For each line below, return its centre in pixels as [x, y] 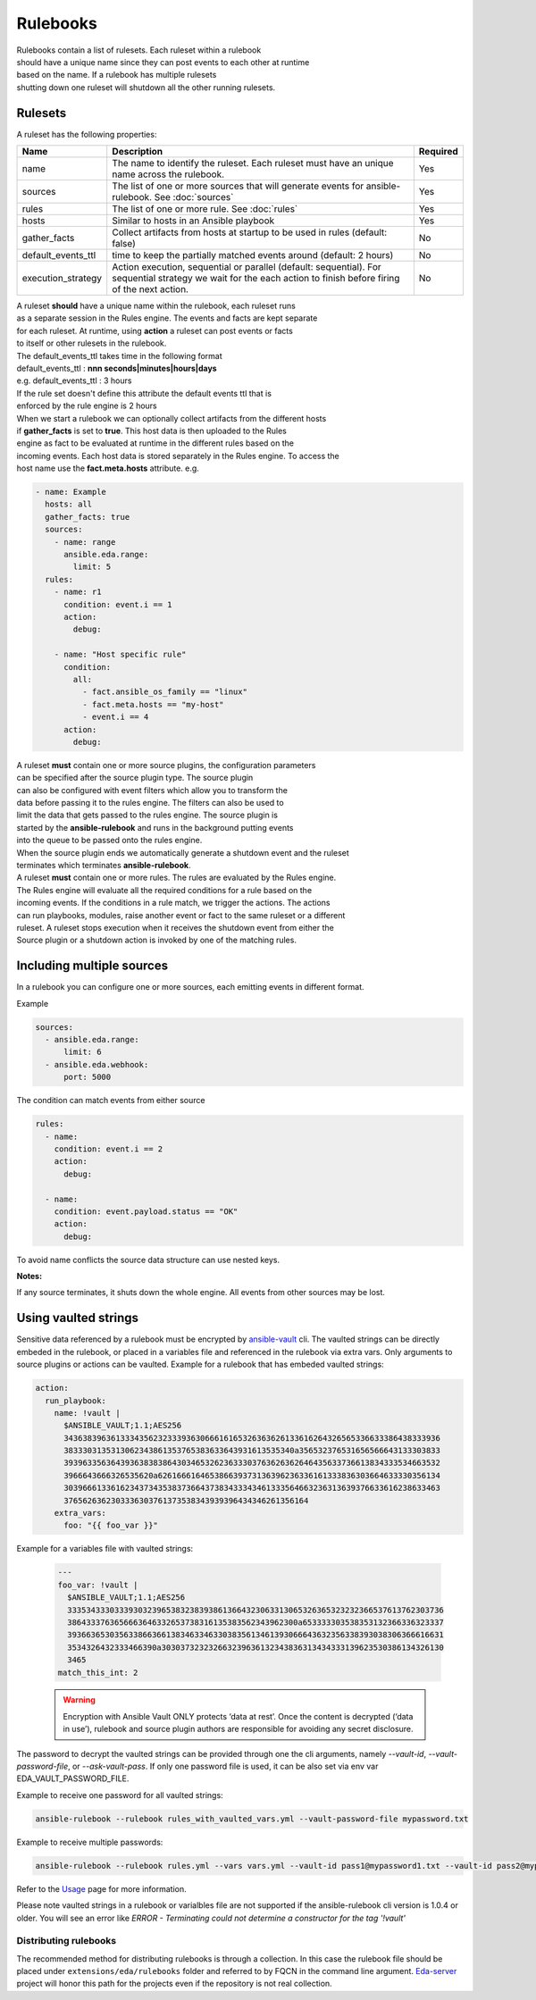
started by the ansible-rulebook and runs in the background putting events [155, 827]
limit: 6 [83, 1052]
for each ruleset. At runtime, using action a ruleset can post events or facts [155, 331]
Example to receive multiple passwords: [90, 1842]
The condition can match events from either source [111, 1100]
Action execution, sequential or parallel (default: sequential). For [247, 267]
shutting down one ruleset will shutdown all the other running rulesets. [146, 87]
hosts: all [69, 504]
